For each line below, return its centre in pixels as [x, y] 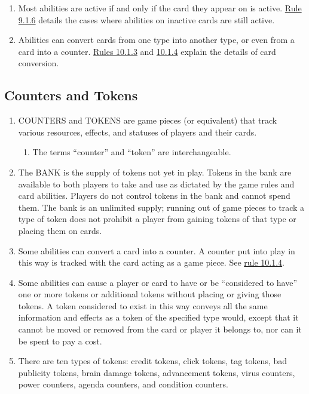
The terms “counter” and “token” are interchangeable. [132, 152]
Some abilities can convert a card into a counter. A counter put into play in [157, 250]
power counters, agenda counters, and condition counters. [123, 384]
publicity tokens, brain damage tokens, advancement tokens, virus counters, [157, 372]
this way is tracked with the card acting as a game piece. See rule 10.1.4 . [152, 262]
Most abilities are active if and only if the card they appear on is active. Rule [160, 8]
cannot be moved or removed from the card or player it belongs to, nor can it [160, 329]
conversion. [39, 63]
